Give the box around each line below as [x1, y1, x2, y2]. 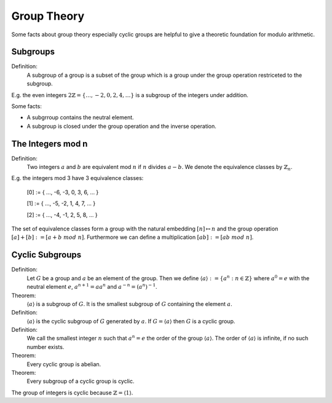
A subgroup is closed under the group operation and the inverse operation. [26, 122, 216, 130]
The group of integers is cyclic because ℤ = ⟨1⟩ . [11, 389, 133, 396]
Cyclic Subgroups [11, 249, 82, 260]
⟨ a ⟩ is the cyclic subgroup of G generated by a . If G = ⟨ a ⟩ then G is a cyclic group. [26, 317, 235, 325]
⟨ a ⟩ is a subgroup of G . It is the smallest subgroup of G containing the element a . [26, 300, 233, 307]
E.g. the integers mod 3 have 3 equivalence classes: [11, 174, 144, 182]
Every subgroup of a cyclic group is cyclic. [26, 378, 135, 385]
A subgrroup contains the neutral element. [26, 114, 135, 121]
